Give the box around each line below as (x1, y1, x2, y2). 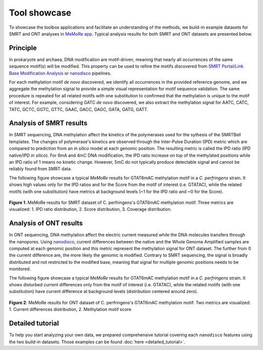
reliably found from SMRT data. (9, 166, 72, 172)
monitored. (9, 266, 31, 272)
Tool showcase (9, 7, 72, 18)
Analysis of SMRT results (9, 119, 88, 128)
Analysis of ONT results (9, 219, 83, 227)
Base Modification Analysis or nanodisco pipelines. (9, 70, 112, 76)
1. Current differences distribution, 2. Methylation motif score (9, 307, 131, 313)
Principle (9, 44, 37, 52)
